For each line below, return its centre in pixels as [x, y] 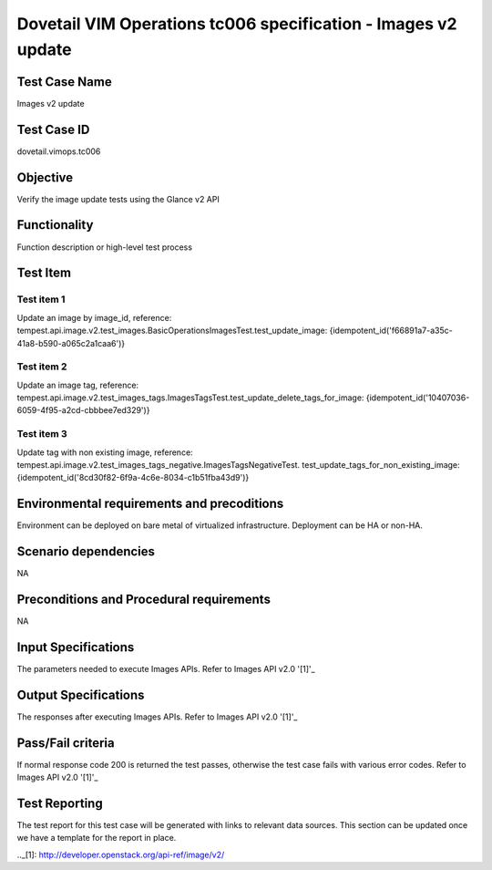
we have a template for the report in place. [97, 838]
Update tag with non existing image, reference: [105, 452]
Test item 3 [42, 434]
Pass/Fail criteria [66, 743]
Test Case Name [65, 82]
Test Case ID [53, 129]
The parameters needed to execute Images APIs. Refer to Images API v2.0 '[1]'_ [166, 668]
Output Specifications [81, 694]
